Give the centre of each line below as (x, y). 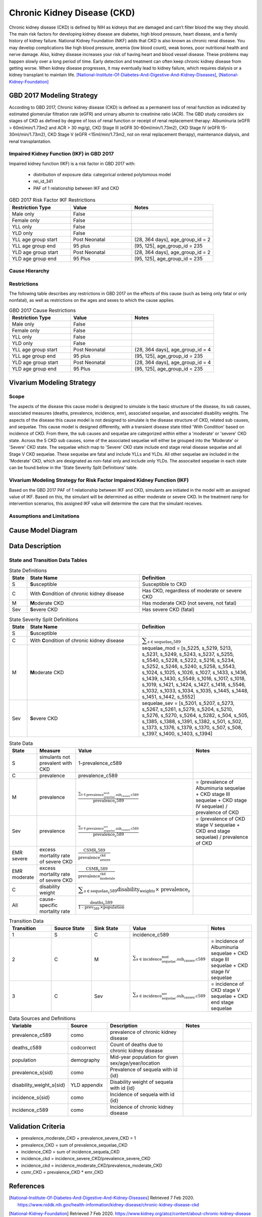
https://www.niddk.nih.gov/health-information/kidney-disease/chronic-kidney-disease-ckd (108, 1204)
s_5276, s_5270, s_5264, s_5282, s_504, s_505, (195, 715)
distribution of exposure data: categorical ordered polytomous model (102, 175)
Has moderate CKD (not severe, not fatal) (189, 603)
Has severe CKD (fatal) (168, 609)
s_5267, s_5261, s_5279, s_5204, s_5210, (188, 709)
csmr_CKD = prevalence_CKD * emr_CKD (62, 1172)
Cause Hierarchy (29, 271)
